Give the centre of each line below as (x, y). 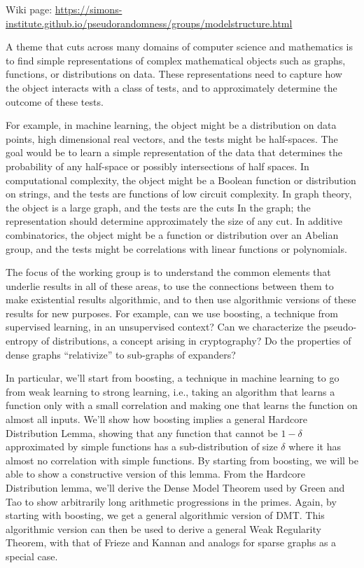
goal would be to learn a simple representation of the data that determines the (174, 152)
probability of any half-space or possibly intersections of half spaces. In (157, 166)
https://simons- (89, 9)
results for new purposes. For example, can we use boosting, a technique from (172, 313)
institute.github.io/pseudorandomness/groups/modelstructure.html (149, 23)
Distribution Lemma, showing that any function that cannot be (142, 432)
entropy (22, 341)
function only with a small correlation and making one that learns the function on (182, 405)
